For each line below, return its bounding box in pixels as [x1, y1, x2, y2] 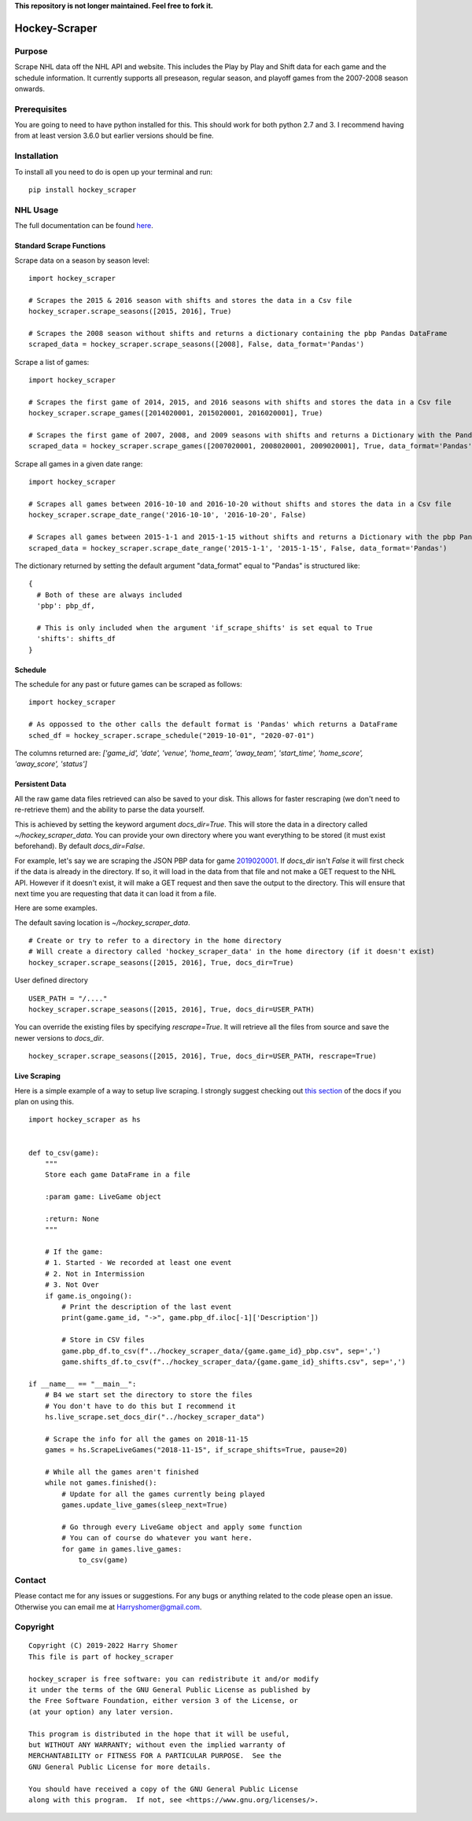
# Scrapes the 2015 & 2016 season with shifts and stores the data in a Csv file [28, 296, 352, 304]
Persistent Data [14, 780, 67, 789]
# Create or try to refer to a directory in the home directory [28, 936, 282, 946]
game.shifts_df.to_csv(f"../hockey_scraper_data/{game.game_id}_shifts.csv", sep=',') [61, 1357, 407, 1366]
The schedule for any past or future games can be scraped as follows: [14, 680, 243, 689]
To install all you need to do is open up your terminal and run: [14, 167, 213, 176]
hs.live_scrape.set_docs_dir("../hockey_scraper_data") [44, 1412, 265, 1421]
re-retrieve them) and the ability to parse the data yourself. [14, 805, 205, 814]
